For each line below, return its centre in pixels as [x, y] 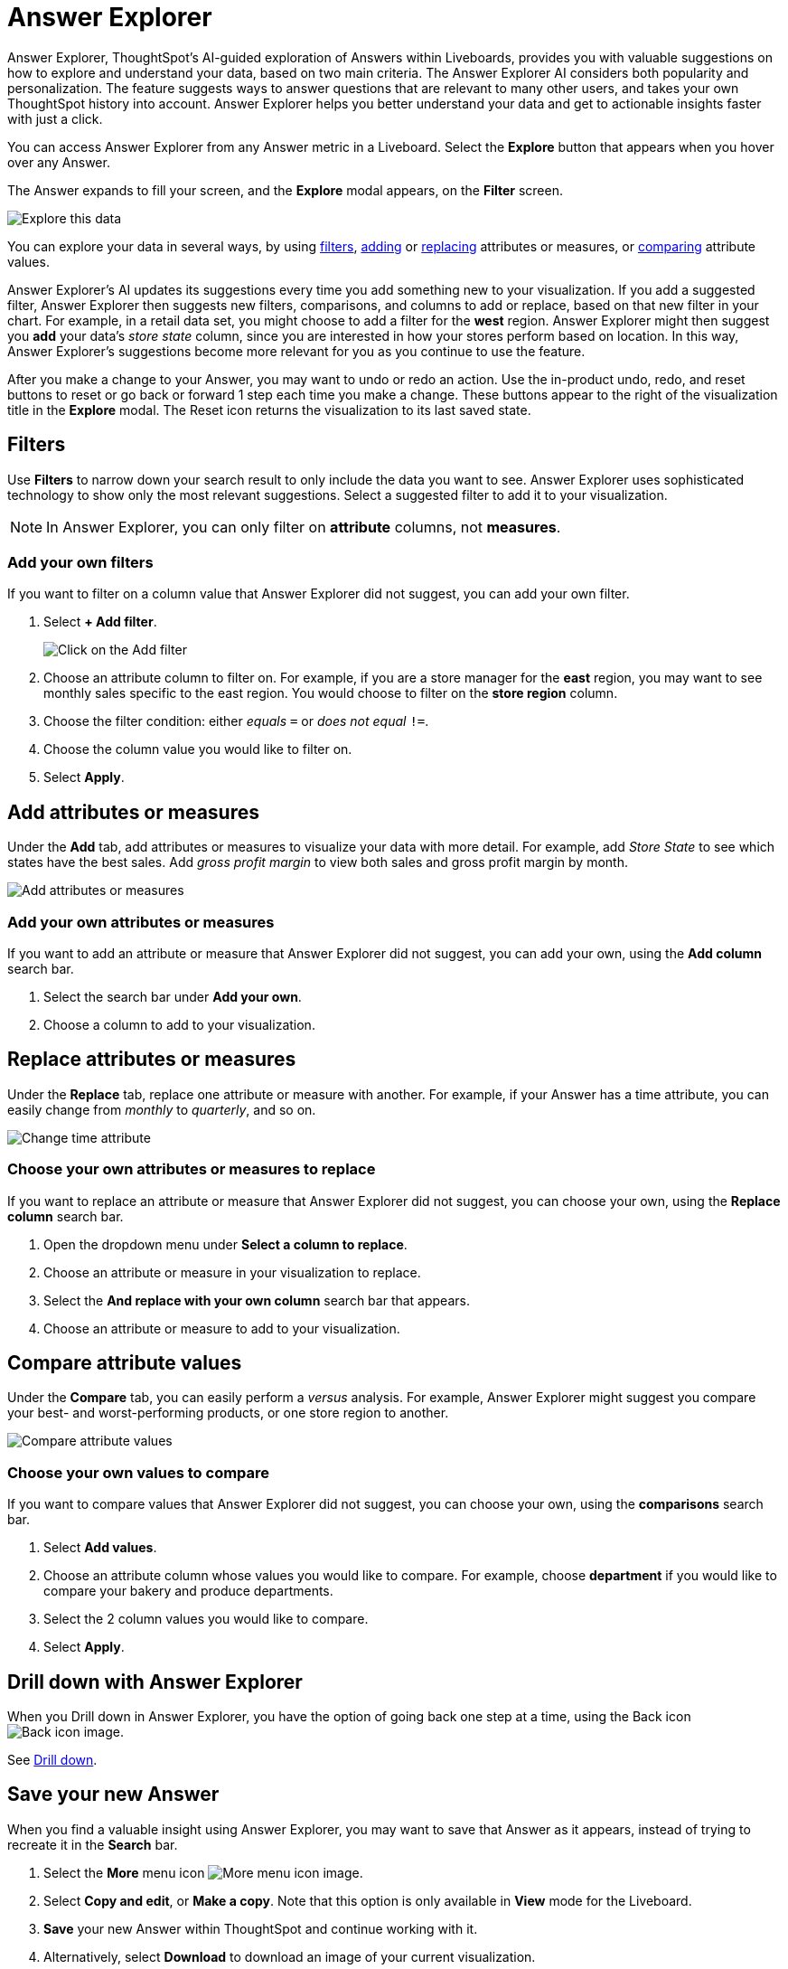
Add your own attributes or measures [141, 922]
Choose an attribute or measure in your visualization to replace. [232, 1272]
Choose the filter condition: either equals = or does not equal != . [236, 721]
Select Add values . [100, 1548]
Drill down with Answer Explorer [155, 1682]
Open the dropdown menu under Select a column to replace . [225, 1244]
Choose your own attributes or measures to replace [192, 1169]
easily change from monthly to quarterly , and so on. [162, 1109]
